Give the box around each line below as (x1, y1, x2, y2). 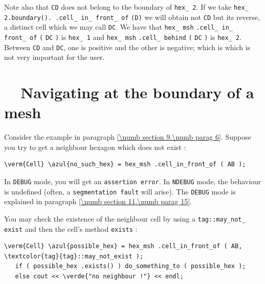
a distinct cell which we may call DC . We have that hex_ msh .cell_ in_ (4, 21, 233, 32)
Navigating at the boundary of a (20, 82, 254, 103)
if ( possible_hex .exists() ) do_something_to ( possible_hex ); (15, 263, 246, 270)
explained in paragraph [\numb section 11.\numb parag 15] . (4, 196, 192, 207)
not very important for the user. (4, 52, 105, 62)
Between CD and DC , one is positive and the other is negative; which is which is (4, 41, 251, 52)
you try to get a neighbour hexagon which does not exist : (4, 141, 186, 152)
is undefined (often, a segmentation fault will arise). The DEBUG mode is (4, 186, 236, 196)
